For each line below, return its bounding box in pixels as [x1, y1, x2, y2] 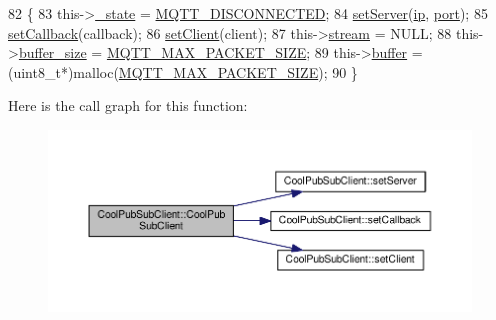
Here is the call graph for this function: [8, 95, 248, 116]
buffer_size [18, 42, 87, 63]
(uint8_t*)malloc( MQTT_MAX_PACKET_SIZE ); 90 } [8, 61, 358, 82]
